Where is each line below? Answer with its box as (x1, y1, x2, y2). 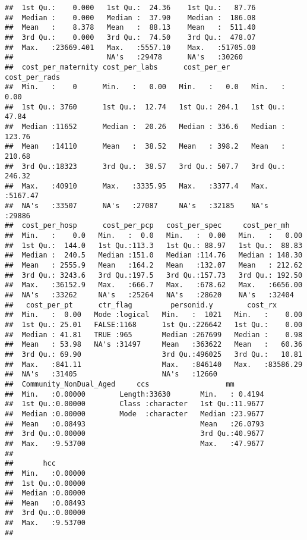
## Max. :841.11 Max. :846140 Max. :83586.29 (5, 360, 303, 369)
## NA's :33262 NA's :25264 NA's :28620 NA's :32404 (5, 291, 294, 300)
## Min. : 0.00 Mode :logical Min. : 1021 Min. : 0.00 (5, 310, 303, 319)
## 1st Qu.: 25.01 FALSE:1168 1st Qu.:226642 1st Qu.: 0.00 (5, 321, 303, 329)
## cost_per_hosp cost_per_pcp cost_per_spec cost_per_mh (5, 221, 290, 230)
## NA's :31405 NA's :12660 (5, 370, 217, 379)
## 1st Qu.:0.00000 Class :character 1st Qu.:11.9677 (5, 400, 264, 409)
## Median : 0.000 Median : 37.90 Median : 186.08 (5, 13, 256, 22)
